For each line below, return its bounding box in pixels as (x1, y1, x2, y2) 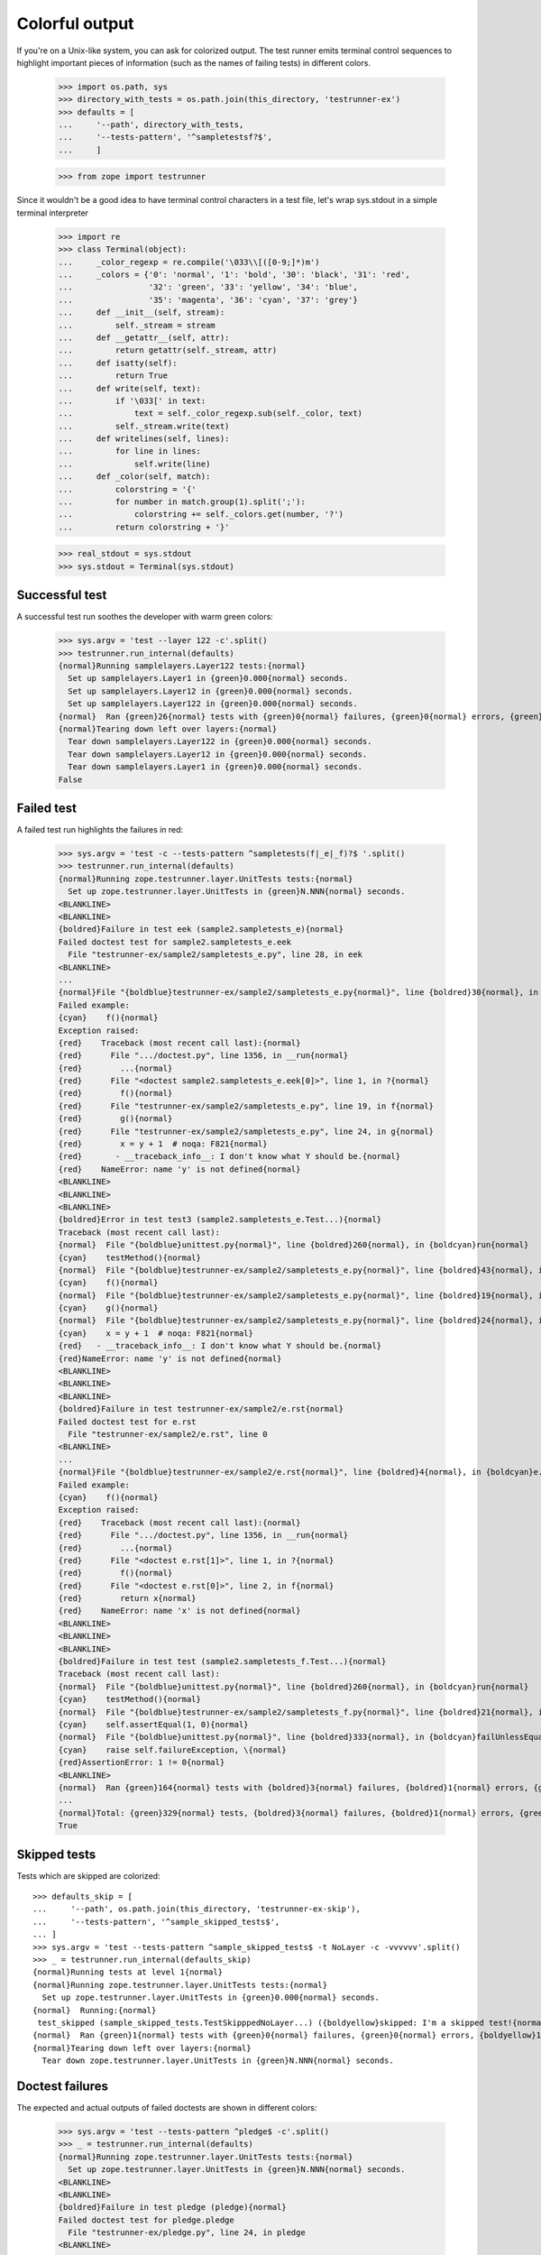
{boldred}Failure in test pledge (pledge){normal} (58, 2202, 288, 2213)
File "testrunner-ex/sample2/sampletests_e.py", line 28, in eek (68, 950, 363, 960)
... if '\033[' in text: (58, 395, 206, 406)
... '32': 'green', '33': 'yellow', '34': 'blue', (58, 282, 358, 292)
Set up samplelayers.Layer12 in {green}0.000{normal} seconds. (68, 686, 353, 696)
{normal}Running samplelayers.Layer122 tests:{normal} (58, 661, 306, 671)
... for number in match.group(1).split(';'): (58, 497, 306, 507)
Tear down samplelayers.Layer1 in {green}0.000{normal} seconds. (68, 762, 363, 772)
